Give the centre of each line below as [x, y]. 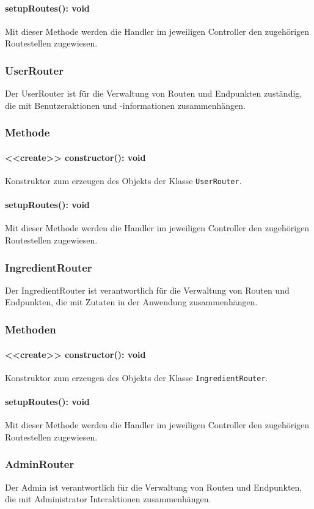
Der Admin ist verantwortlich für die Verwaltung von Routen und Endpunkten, [154, 487]
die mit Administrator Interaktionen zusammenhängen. [108, 499]
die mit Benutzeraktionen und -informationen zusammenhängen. [125, 105]
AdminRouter [40, 464]
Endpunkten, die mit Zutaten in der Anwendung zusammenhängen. [131, 302]
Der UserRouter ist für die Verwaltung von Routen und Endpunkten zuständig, [154, 93]
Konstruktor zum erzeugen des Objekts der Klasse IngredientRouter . [137, 377]
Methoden [31, 329]
